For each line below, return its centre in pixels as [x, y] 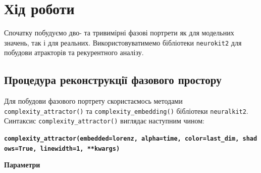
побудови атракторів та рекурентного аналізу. [74, 52]
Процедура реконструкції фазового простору [113, 80]
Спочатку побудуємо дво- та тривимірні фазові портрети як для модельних [119, 33]
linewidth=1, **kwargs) [80, 148]
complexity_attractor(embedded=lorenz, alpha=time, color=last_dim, [122, 139]
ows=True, [20, 148]
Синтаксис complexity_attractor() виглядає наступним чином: [104, 121]
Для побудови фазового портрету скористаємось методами [93, 101]
